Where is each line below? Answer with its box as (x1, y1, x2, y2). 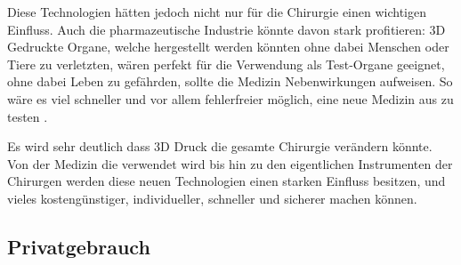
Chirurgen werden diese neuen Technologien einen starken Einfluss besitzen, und (7, 172, 446, 190)
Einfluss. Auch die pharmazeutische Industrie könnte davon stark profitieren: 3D (7, 20, 446, 38)
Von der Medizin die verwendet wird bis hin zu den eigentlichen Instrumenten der (7, 154, 453, 173)
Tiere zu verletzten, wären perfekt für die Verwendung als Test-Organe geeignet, (7, 54, 445, 73)
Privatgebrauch (7, 232, 150, 260)
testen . (7, 107, 48, 125)
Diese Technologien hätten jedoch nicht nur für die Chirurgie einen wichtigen (7, 3, 427, 20)
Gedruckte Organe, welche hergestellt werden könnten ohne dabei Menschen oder (7, 37, 449, 56)
